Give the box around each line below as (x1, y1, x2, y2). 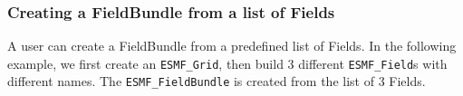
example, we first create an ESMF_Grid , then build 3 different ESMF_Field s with (7, 53, 448, 72)
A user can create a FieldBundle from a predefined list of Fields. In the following (7, 36, 457, 55)
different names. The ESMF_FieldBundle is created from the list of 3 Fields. (7, 72, 426, 91)
